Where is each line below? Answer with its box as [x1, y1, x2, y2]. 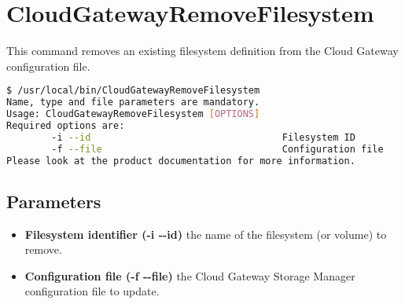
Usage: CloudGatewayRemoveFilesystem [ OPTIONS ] [6, 108, 260, 120]
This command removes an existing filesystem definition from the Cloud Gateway [6, 42, 399, 59]
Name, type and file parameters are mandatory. [6, 97, 260, 108]
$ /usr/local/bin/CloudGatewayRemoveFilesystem [6, 85, 260, 97]
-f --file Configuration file [51, 143, 384, 155]
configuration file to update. [24, 283, 160, 299]
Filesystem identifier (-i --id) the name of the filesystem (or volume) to [24, 225, 387, 242]
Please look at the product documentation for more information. [6, 155, 355, 167]
